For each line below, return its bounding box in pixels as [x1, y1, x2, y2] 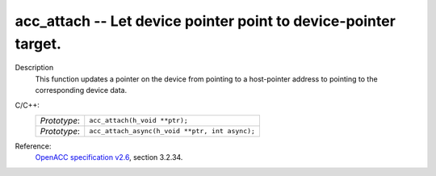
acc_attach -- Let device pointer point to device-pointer [15, 12, 396, 30]
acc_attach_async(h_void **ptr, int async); [89, 127, 256, 136]
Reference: [15, 141, 52, 151]
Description [15, 63, 54, 73]
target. [15, 35, 62, 52]
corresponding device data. [35, 86, 128, 95]
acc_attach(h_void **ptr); [89, 116, 189, 125]
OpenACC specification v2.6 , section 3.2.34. [35, 153, 183, 162]
